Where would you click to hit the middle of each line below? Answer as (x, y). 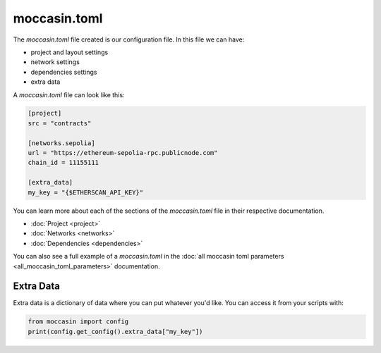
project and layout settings (69, 52)
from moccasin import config (78, 322)
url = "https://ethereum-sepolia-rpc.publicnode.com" (123, 153)
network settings (55, 62)
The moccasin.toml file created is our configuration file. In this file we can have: (129, 39)
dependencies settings (64, 72)
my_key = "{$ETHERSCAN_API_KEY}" (86, 192)
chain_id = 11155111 (63, 163)
